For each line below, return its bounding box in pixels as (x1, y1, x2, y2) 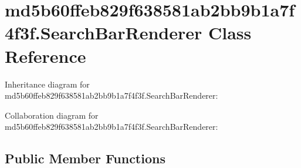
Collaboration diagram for (5, 109, 99, 121)
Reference (5, 43, 86, 68)
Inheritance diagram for (5, 78, 90, 90)
